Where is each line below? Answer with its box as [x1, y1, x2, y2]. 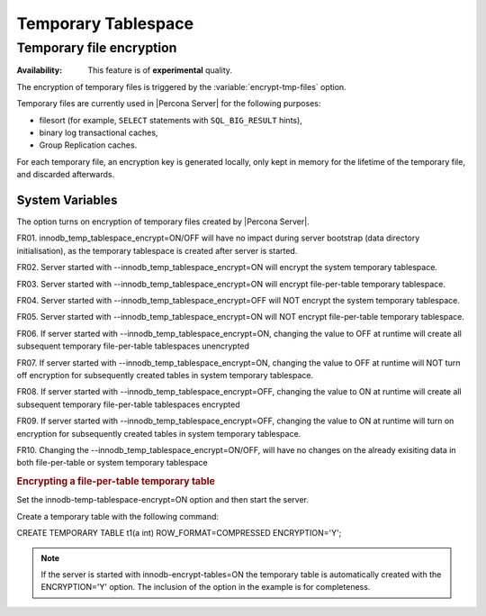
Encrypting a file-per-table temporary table [16, 476, 215, 488]
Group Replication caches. [39, 140, 138, 150]
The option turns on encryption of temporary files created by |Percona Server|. [16, 216, 310, 227]
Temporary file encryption [16, 40, 177, 56]
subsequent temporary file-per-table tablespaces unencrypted [16, 340, 250, 351]
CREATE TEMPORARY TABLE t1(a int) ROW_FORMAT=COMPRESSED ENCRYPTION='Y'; [16, 528, 342, 539]
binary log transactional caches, [39, 127, 158, 138]
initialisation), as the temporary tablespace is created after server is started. [16, 245, 298, 256]
